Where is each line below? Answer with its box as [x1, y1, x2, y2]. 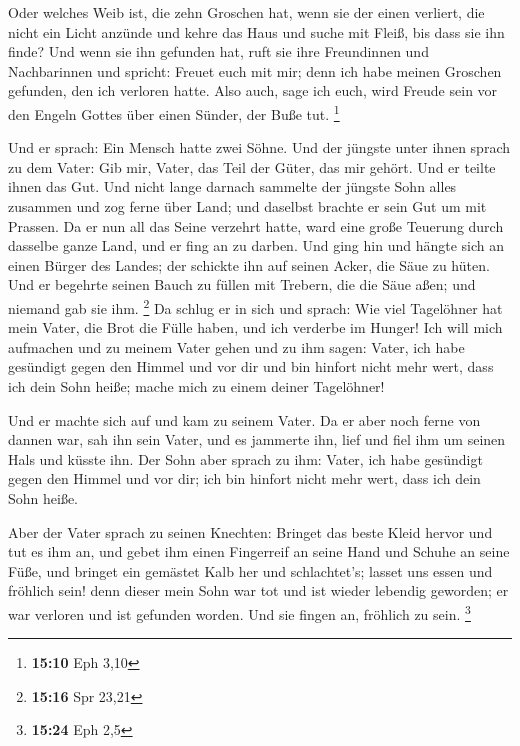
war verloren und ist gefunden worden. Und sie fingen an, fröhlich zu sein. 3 [8, 600, 471, 624]
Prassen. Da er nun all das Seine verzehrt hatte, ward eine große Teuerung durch [8, 215, 504, 236]
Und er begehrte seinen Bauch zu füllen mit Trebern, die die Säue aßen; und [8, 274, 476, 295]
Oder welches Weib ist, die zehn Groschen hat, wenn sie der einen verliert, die [8, 2, 485, 22]
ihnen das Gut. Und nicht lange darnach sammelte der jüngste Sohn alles [8, 176, 457, 197]
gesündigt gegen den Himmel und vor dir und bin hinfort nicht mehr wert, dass [8, 356, 494, 377]
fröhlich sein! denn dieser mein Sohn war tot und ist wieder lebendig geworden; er [8, 580, 509, 601]
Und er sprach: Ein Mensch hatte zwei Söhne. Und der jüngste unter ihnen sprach [8, 137, 510, 158]
